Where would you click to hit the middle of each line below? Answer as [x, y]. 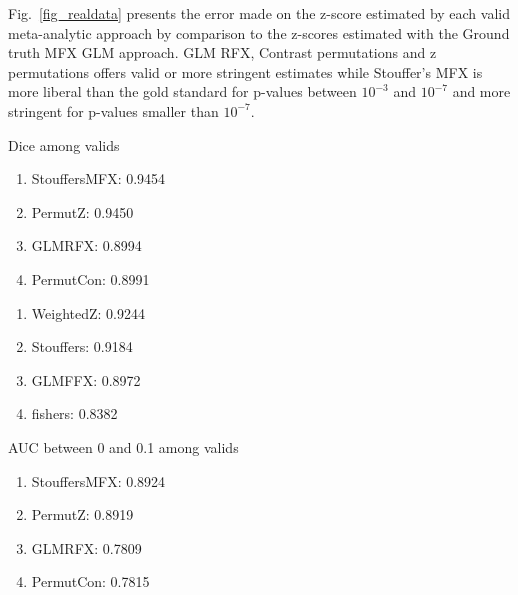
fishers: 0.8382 [74, 413]
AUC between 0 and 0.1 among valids [123, 446]
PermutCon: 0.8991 [90, 278]
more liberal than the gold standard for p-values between [182, 91]
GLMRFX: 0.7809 [86, 547]
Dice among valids [64, 144]
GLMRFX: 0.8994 [86, 245]
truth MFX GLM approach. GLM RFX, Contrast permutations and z [222, 52]
